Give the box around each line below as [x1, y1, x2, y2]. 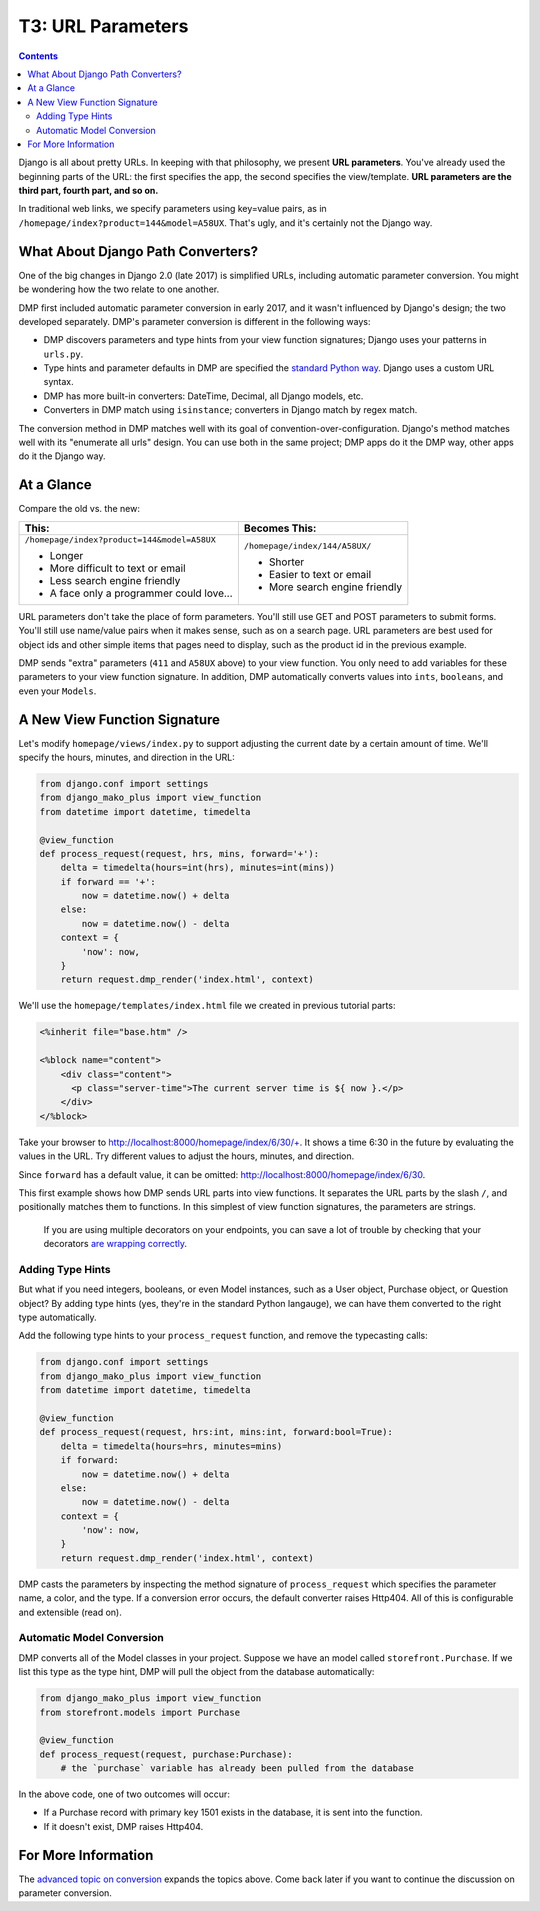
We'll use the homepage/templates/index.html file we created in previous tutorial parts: [18, 1000, 396, 1012]
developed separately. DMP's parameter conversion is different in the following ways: [18, 315, 371, 327]
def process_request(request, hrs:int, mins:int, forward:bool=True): [39, 1426, 394, 1438]
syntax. [43, 376, 74, 388]
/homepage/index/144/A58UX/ [243, 540, 372, 551]
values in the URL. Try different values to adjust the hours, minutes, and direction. [18, 1150, 355, 1162]
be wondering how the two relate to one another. [18, 283, 220, 295]
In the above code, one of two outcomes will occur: [18, 1788, 230, 1800]
